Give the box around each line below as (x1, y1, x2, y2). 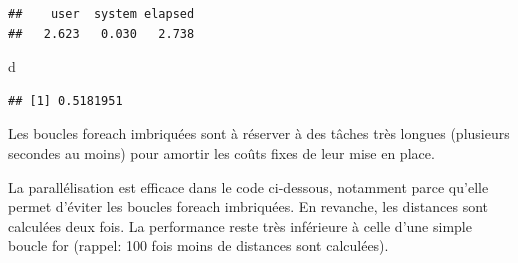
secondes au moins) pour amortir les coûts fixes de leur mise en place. (8, 142, 435, 163)
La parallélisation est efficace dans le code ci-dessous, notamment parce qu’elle (8, 176, 489, 197)
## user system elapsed (8, 7, 195, 21)
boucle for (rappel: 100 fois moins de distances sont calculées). (8, 235, 389, 256)
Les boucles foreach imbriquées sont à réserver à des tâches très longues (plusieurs (8, 123, 510, 144)
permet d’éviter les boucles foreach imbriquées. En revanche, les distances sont (8, 196, 488, 217)
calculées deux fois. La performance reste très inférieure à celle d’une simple (8, 215, 472, 236)
